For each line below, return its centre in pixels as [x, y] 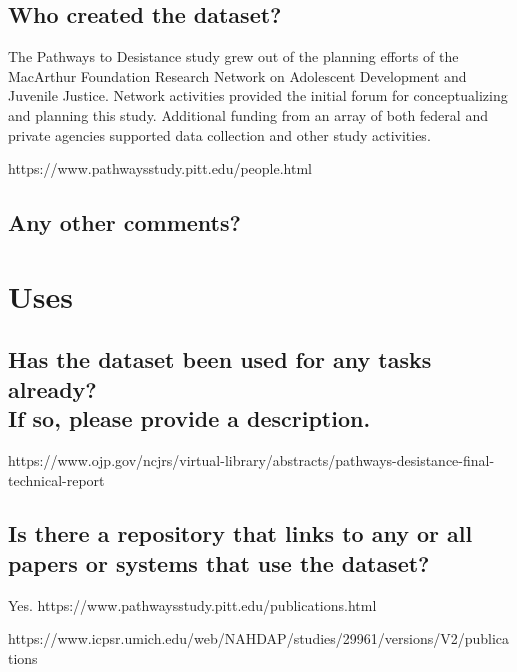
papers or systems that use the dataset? [219, 562]
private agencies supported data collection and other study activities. [219, 134]
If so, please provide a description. [189, 418]
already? [52, 388]
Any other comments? [124, 222]
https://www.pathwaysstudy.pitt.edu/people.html [160, 168]
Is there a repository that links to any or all [240, 533]
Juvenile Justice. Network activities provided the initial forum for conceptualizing [258, 95]
